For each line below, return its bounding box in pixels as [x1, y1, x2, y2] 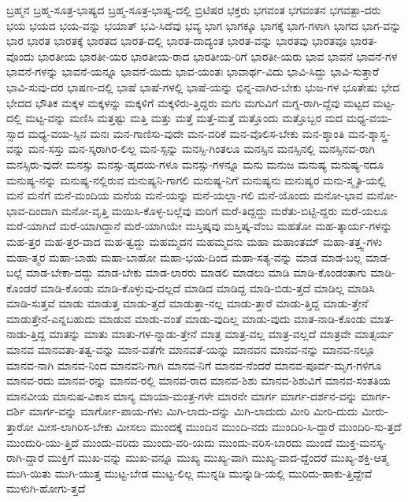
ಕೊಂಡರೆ [6, 279, 37, 296]
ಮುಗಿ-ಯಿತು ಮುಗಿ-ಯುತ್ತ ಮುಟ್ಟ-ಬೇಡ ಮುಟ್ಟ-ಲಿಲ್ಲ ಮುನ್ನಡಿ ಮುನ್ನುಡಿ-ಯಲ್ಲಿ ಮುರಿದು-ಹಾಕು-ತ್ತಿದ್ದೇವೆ [6, 464, 373, 481]
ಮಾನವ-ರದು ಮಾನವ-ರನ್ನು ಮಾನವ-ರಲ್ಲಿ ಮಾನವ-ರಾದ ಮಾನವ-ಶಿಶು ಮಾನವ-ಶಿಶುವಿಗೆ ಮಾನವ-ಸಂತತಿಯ [6, 372, 391, 389]
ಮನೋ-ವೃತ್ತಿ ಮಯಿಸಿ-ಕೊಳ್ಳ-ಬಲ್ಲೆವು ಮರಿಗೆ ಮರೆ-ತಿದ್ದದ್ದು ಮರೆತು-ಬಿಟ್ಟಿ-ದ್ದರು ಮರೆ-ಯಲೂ [61, 202, 388, 218]
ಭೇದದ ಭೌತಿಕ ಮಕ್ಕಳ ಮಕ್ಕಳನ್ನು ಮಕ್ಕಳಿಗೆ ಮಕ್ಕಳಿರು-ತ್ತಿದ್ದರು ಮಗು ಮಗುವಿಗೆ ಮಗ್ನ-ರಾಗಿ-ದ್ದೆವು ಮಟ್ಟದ [6, 94, 369, 110]
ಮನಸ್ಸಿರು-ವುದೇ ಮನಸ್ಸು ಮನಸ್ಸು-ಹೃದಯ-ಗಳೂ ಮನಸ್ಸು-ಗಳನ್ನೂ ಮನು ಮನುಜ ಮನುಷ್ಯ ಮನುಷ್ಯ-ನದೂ [6, 155, 384, 172]
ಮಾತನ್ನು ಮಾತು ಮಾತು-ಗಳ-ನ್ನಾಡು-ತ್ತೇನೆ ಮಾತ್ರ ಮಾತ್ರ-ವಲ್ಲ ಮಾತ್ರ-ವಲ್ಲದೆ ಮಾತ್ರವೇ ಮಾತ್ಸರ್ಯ [49, 325, 394, 342]
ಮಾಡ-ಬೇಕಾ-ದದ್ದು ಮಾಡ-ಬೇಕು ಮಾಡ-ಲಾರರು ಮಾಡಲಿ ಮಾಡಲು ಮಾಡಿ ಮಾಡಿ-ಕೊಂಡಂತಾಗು [25, 264, 367, 281]
